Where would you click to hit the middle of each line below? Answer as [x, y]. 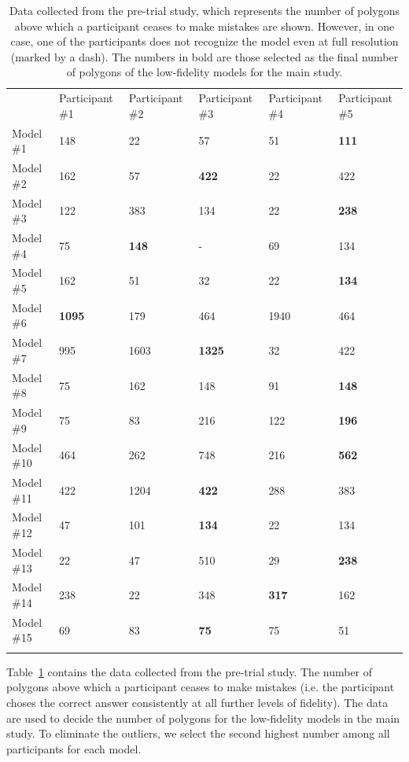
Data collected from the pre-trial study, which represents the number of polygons [204, 10]
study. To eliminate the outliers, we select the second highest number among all [198, 733]
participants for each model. [74, 748]
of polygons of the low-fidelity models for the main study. [204, 72]
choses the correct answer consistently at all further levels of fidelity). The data [197, 702]
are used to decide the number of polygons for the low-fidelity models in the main [203, 718]
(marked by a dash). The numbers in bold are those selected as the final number [204, 56]
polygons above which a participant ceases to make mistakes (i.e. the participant [201, 687]
